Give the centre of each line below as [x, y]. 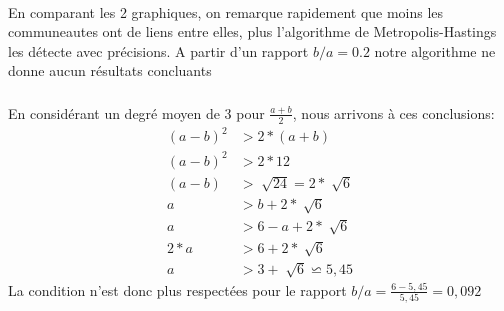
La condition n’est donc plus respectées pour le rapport [177, 289]
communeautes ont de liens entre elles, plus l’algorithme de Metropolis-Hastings [252, 31]
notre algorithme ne [435, 50]
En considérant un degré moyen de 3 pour [136, 112]
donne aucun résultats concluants [110, 70]
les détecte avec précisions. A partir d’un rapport [158, 50]
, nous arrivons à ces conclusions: [393, 112]
